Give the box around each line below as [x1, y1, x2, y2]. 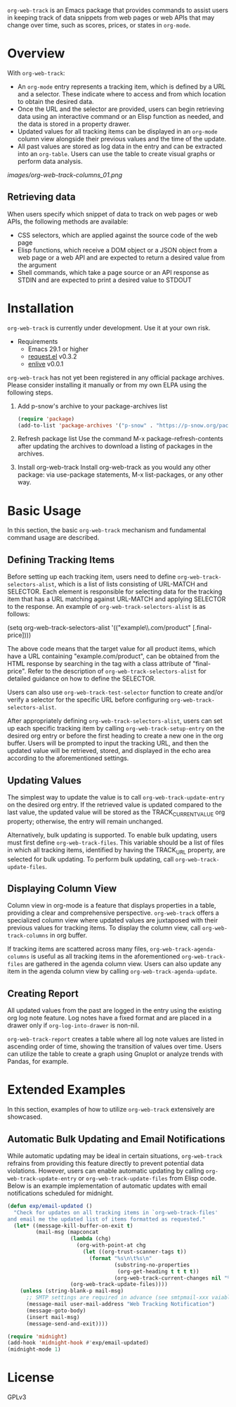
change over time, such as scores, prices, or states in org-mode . [7, 21, 191, 29]
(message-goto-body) [25, 1307, 86, 1314]
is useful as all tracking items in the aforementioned [31, 952, 181, 961]
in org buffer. [50, 931, 88, 939]
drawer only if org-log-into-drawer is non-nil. [7, 1021, 139, 1029]
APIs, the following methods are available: [7, 217, 129, 226]
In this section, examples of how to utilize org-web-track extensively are [7, 1105, 216, 1114]
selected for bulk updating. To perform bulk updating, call [7, 854, 174, 863]
